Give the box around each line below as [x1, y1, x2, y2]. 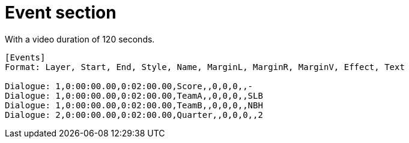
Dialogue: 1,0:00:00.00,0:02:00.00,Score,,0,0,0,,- [5, 81, 253, 91]
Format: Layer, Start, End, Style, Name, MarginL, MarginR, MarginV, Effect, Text [5, 62, 405, 72]
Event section [5, 2, 117, 23]
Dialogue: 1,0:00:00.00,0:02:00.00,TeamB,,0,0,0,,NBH [5, 100, 263, 110]
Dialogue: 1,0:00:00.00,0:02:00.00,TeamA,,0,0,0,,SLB [5, 90, 263, 101]
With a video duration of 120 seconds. [5, 34, 155, 44]
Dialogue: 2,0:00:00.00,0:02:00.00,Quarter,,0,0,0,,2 [5, 109, 263, 120]
